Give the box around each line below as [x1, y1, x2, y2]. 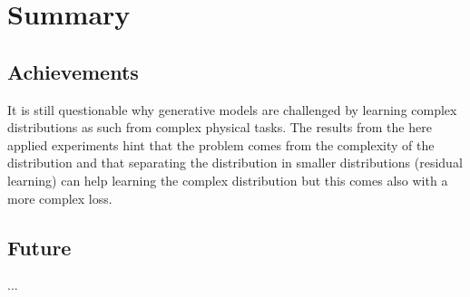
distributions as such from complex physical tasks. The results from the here [7, 118, 432, 137]
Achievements [7, 57, 139, 85]
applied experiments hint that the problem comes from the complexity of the [7, 135, 435, 154]
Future [7, 233, 72, 261]
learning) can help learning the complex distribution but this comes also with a [7, 170, 448, 189]
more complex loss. [7, 188, 113, 207]
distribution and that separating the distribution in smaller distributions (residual [7, 153, 463, 172]
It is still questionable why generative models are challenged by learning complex [7, 100, 457, 119]
